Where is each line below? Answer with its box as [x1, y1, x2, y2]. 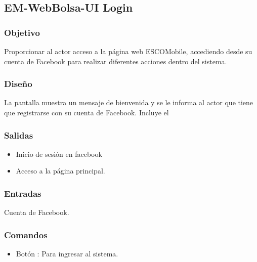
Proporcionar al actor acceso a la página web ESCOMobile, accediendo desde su [4, 46, 252, 56]
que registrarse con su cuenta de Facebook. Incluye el [4, 107, 169, 117]
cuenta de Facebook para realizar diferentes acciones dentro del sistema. [4, 56, 227, 66]
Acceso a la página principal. [16, 165, 105, 176]
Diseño [4, 77, 32, 90]
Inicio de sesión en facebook [16, 148, 102, 159]
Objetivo [4, 26, 40, 38]
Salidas [4, 128, 33, 141]
